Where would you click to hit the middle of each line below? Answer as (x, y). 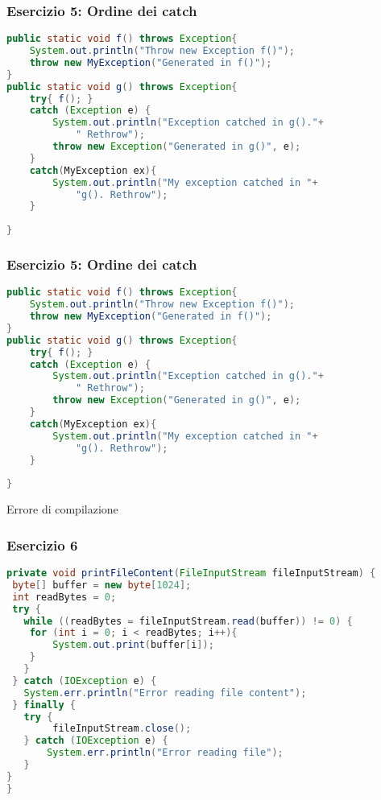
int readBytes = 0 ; (64, 597)
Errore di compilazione (62, 509)
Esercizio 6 (42, 544)
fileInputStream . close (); (122, 729)
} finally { (44, 705)
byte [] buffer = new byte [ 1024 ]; (102, 585)
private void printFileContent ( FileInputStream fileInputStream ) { (191, 573)
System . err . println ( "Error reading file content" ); (165, 693)
